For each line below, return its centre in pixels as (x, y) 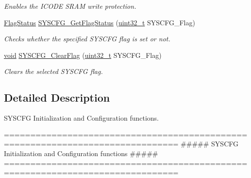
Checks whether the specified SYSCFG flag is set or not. (87, 39)
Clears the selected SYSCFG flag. (53, 71)
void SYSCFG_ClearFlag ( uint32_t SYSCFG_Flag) (83, 55)
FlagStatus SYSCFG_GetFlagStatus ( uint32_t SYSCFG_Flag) (100, 22)
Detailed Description (57, 98)
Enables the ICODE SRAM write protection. (70, 6)
